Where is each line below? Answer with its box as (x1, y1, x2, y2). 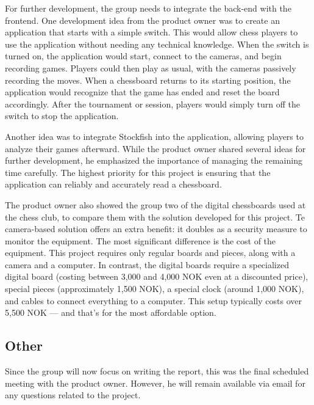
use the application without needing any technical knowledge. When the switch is (5, 37, 309, 50)
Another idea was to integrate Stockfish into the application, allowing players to (5, 130, 304, 142)
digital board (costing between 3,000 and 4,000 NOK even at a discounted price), (5, 270, 309, 283)
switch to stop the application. (5, 109, 119, 122)
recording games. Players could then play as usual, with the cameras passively (5, 61, 296, 74)
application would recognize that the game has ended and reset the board (5, 86, 280, 98)
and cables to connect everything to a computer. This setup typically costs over (5, 294, 302, 307)
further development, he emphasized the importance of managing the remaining (5, 154, 302, 167)
